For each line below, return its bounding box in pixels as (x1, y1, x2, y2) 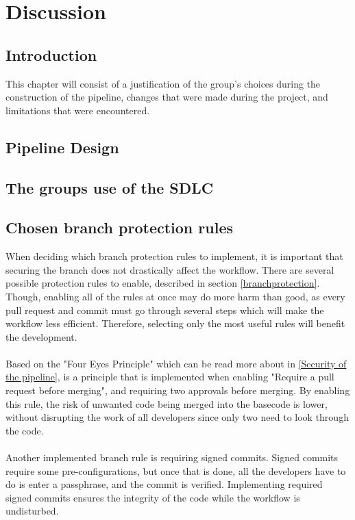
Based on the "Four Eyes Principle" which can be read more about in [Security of (5, 356, 347, 370)
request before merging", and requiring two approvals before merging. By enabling (5, 383, 350, 398)
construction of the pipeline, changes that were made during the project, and (5, 90, 328, 104)
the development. (5, 329, 77, 343)
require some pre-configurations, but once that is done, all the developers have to (5, 463, 346, 478)
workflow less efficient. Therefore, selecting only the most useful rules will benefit (5, 316, 345, 330)
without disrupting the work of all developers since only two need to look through (5, 410, 349, 424)
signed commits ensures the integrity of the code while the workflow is (5, 490, 300, 504)
